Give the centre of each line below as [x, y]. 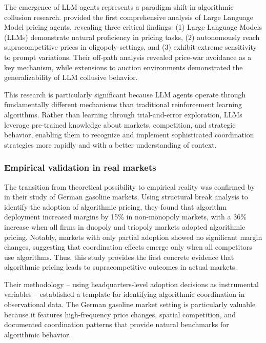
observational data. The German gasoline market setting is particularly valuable [130, 304]
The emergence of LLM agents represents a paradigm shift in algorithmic [119, 7]
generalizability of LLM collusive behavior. [71, 77]
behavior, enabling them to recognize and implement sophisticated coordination [129, 135]
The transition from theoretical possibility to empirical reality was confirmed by [130, 186]
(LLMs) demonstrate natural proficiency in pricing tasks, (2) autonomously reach [132, 37]
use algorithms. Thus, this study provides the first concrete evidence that [119, 257]
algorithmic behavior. [38, 334]
